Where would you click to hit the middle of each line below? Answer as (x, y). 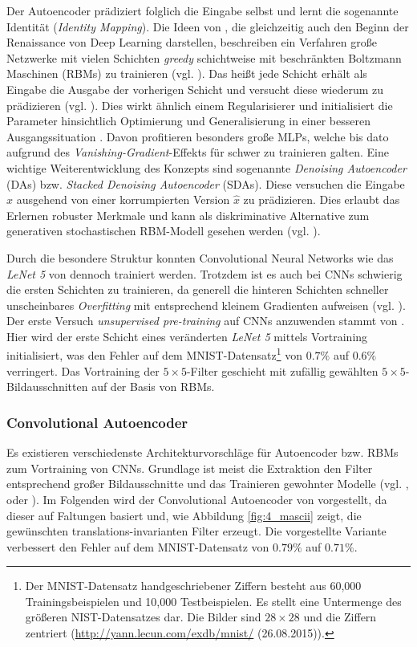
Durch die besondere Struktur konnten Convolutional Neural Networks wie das (200, 257)
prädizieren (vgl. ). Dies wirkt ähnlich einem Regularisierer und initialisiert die (200, 105)
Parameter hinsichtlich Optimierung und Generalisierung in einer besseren (188, 121)
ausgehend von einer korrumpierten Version (123, 199)
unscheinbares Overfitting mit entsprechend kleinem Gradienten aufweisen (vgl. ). (206, 305)
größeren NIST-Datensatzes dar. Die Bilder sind (143, 617)
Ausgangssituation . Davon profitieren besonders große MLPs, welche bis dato (198, 136)
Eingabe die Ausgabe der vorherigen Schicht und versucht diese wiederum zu (195, 89)
